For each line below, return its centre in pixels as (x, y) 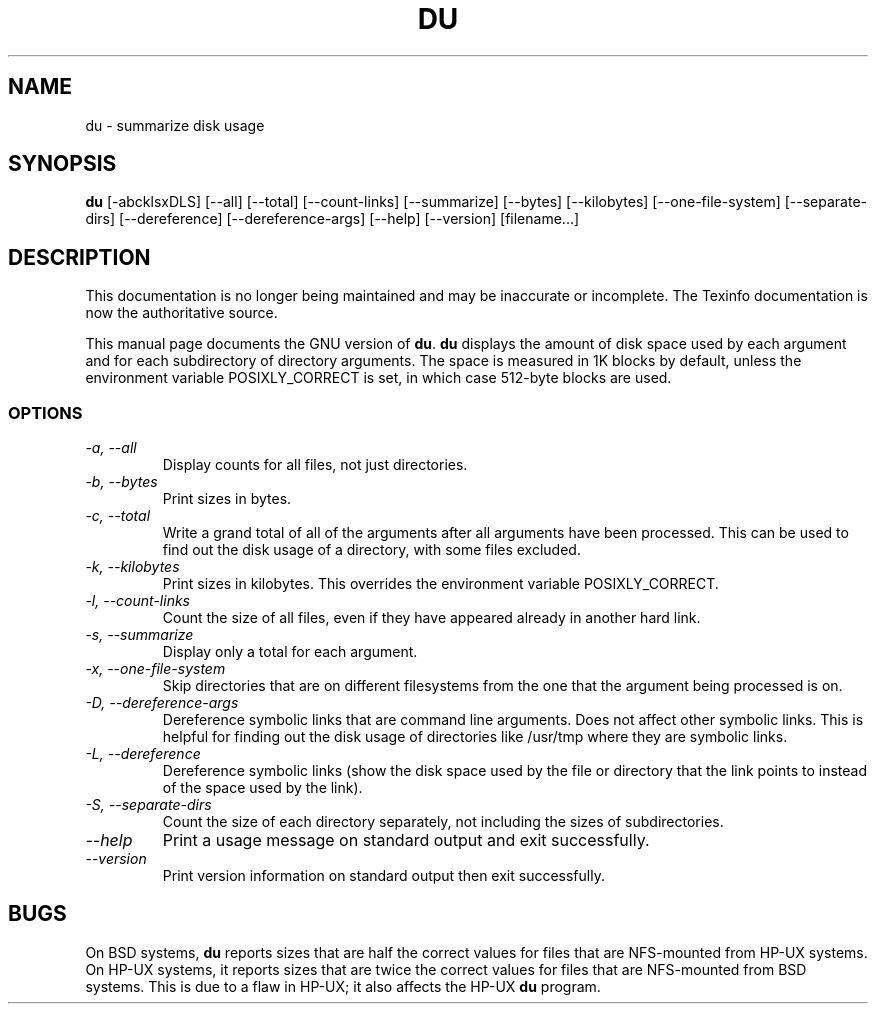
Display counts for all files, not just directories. (315, 465)
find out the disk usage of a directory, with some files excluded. (371, 550)
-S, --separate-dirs (148, 805)
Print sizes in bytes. (227, 499)
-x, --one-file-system (155, 669)
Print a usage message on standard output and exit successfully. (406, 840)
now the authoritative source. (181, 313)
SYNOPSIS (62, 164)
